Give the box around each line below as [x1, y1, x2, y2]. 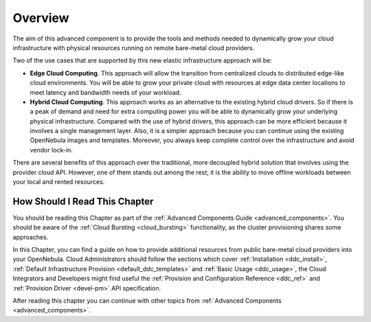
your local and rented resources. [12, 178, 105, 186]
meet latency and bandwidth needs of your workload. [30, 88, 181, 96]
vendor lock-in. [30, 146, 74, 154]
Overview [12, 10, 69, 25]
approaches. [12, 233, 49, 241]
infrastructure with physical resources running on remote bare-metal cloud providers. [12, 43, 255, 51]
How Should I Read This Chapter [12, 196, 154, 207]
